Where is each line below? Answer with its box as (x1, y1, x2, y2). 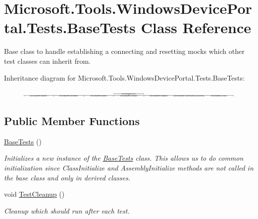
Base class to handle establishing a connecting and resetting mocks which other (4, 46, 245, 56)
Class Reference (141, 17, 252, 38)
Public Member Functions (4, 113, 140, 129)
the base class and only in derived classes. (4, 172, 130, 182)
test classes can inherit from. (4, 55, 91, 66)
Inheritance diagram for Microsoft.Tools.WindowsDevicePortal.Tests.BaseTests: (4, 72, 245, 83)
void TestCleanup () (4, 189, 65, 199)
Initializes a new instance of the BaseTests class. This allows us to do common (4, 153, 244, 163)
